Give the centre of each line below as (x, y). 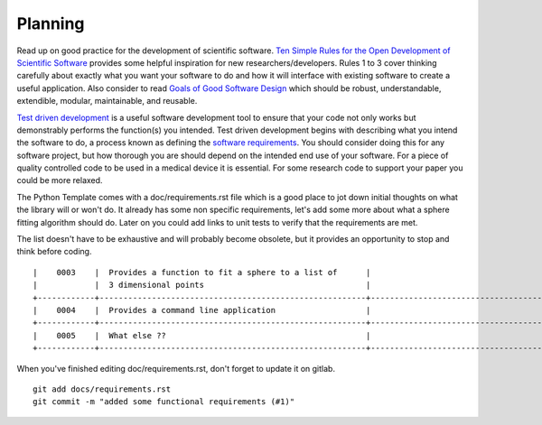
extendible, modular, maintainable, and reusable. (107, 101)
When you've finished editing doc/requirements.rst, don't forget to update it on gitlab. (176, 368)
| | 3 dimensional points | (202, 285)
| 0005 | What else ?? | (202, 335)
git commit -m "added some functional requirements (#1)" (164, 402)
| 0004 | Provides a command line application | (202, 310)
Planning (51, 23)
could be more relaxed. (60, 180)
